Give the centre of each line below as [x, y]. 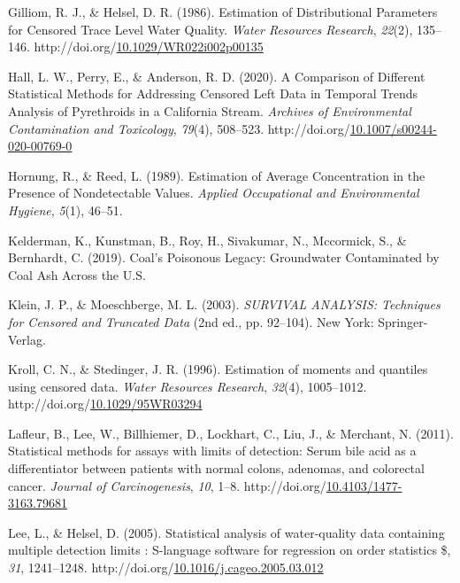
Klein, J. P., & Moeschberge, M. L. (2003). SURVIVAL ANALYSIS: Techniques [224, 304]
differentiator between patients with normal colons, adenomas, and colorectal [216, 468]
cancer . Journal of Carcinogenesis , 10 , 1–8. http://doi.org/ [167, 485]
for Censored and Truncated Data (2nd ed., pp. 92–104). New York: [191, 321]
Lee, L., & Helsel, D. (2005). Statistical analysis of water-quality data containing [226, 532]
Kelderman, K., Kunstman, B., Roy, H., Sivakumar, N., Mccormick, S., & [207, 240]
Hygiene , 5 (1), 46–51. [65, 210]
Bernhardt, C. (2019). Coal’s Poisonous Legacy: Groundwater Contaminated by [224, 257]
